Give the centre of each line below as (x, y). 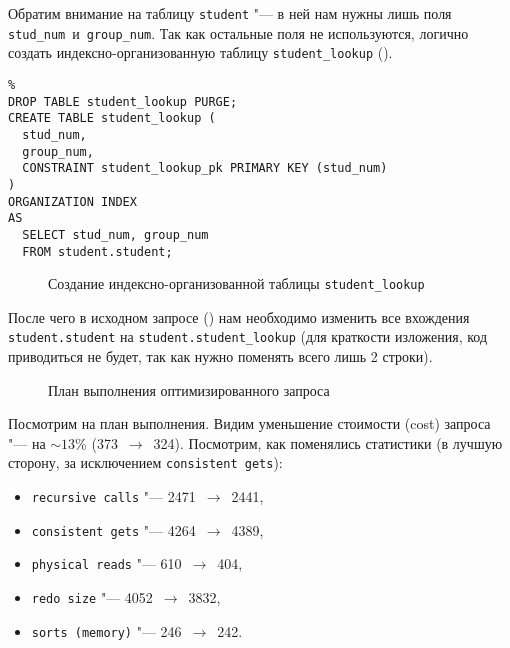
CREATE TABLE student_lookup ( (112, 118)
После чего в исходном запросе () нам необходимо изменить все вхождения (239, 316)
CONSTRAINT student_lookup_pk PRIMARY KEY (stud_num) (205, 168)
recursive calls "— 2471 (113, 496)
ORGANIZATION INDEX (72, 201)
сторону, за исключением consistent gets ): (145, 462)
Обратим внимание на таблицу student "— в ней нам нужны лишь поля (230, 13)
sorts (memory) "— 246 (106, 630)
